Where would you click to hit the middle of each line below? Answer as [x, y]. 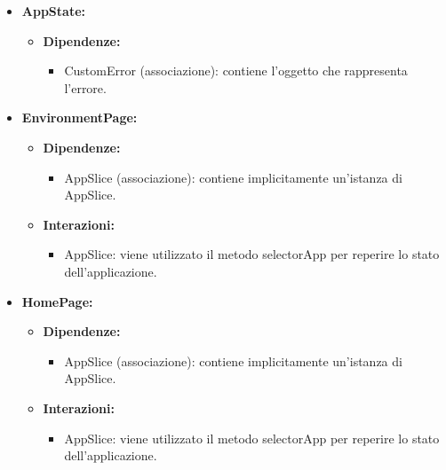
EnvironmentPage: [80, 117]
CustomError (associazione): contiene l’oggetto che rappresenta [236, 70]
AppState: [53, 11]
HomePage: [57, 301]
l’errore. [85, 87]
